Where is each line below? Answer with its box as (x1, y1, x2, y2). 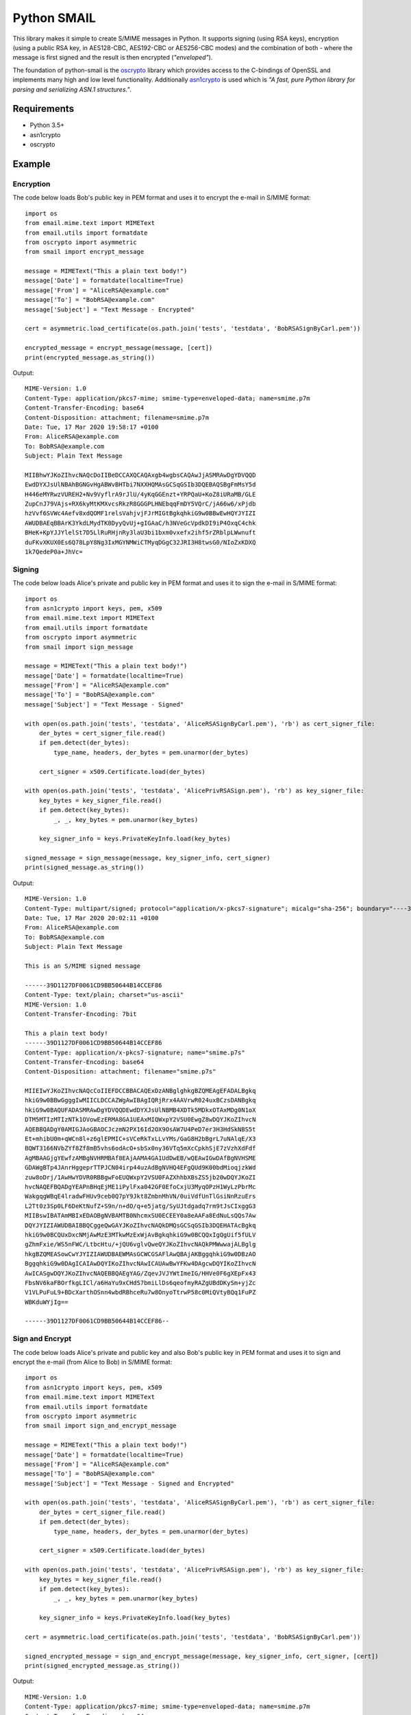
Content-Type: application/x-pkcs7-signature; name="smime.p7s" (25, 1048, 246, 1056)
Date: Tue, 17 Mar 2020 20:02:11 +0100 (25, 914, 159, 922)
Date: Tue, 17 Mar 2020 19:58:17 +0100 (25, 423, 159, 431)
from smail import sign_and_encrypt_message (25, 1422, 177, 1430)
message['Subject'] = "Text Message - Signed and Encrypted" (25, 1479, 234, 1487)
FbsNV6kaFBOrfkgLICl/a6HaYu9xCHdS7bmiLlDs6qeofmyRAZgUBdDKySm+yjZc (25, 1279, 256, 1286)
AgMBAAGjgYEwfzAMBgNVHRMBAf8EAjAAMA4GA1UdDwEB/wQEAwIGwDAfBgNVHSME (25, 1154, 256, 1162)
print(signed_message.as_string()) (25, 864, 145, 871)
